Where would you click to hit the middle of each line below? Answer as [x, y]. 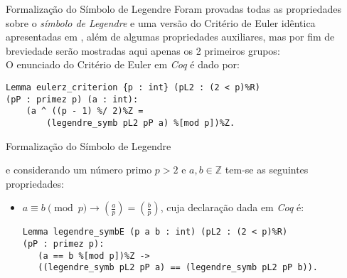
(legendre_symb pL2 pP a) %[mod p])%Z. [141, 123]
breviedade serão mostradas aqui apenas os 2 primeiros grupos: [143, 50]
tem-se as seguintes [267, 170]
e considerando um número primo [79, 170]
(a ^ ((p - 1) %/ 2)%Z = [85, 111]
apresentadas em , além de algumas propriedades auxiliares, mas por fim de [170, 37]
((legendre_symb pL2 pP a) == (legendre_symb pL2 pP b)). [178, 268]
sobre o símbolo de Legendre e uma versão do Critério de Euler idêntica [161, 22]
